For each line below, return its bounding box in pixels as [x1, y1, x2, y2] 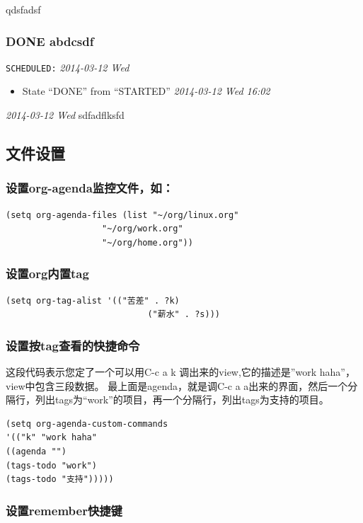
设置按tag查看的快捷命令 [6, 336, 140, 354]
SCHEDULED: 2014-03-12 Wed [6, 59, 129, 74]
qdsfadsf [6, 2, 41, 16]
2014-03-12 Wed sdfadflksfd [6, 108, 125, 122]
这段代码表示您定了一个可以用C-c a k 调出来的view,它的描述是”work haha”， [6, 364, 355, 379]
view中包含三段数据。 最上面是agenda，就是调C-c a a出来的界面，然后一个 [6, 378, 348, 393]
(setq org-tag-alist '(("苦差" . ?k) [6, 295, 180, 306]
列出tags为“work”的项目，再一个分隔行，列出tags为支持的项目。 [35, 392, 329, 407]
